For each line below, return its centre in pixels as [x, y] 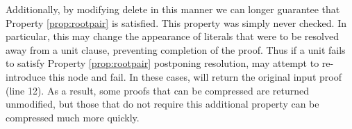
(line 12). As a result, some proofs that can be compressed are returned [157, 90]
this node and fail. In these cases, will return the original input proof [195, 76]
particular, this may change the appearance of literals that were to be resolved [172, 36]
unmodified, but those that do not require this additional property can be [162, 104]
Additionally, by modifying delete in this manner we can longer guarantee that [173, 9]
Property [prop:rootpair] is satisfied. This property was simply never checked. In [176, 22]
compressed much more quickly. [73, 117]
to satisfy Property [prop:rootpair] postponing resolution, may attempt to [162, 63]
